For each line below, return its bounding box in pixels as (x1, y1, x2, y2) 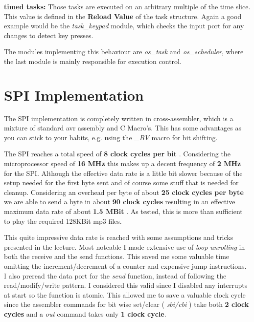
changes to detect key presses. (4, 30, 93, 40)
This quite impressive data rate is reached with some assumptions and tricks (4, 232, 233, 242)
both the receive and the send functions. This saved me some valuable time (4, 251, 230, 261)
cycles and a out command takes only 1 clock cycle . (4, 308, 166, 319)
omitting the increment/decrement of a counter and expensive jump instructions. (4, 261, 247, 271)
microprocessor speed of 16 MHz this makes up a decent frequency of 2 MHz (4, 158, 241, 169)
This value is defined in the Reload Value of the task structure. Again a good (4, 11, 242, 21)
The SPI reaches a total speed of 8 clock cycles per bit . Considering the (4, 149, 231, 159)
